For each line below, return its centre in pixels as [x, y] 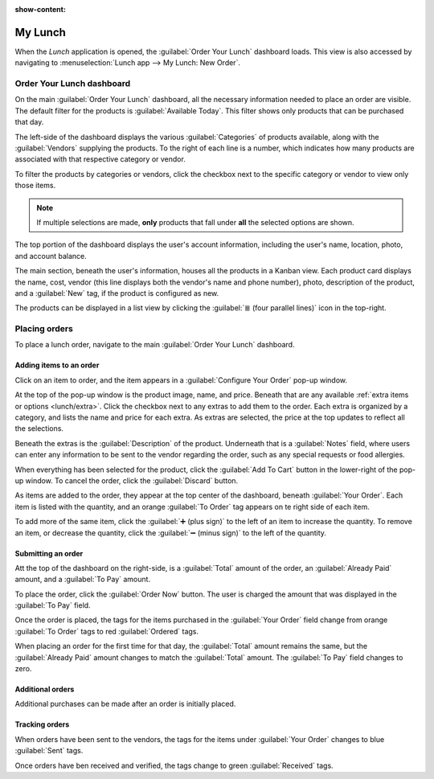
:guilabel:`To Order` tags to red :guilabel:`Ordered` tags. [107, 631]
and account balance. [51, 256]
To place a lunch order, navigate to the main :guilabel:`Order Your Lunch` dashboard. [155, 345]
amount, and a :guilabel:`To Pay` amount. [83, 580]
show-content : [40, 9]
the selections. [39, 428]
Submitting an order [49, 553]
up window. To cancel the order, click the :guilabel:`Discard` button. [127, 480]
